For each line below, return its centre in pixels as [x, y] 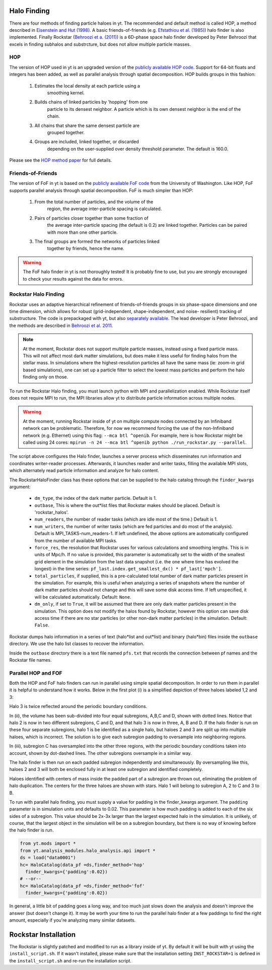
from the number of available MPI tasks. [76, 540]
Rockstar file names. [31, 660]
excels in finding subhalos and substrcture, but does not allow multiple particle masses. [100, 44]
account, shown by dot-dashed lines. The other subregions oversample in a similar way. [100, 753]
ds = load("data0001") [48, 858]
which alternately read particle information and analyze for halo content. [84, 471]
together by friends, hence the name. [86, 248]
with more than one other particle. [82, 232]
